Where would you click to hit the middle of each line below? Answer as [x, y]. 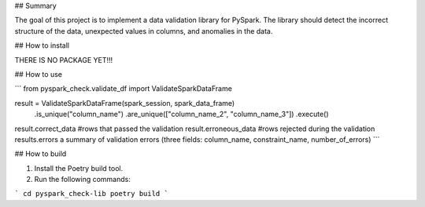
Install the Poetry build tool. [79, 168]
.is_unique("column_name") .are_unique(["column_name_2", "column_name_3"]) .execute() [182, 114]
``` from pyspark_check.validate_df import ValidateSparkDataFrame [123, 89]
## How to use [39, 74]
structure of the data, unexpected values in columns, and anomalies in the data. [144, 31]
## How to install [42, 45]
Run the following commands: [83, 180]
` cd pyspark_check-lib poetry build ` [91, 194]
